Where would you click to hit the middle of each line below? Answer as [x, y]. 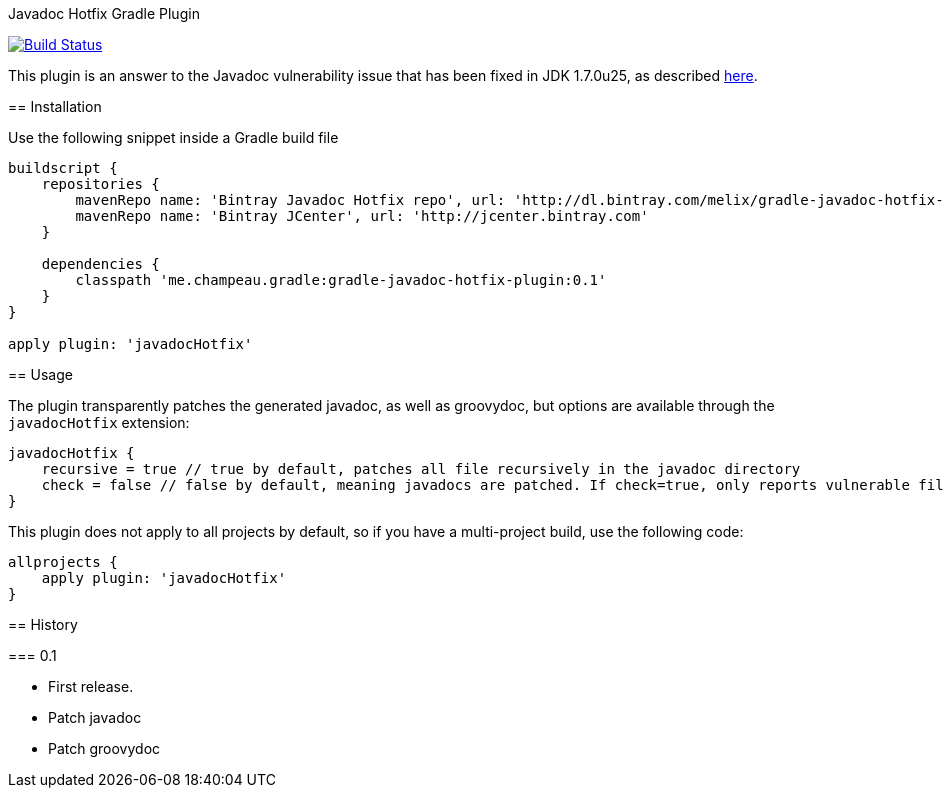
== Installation [55, 106]
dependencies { [100, 264]
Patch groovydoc [104, 748]
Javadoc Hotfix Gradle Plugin [104, 13]
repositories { [100, 184]
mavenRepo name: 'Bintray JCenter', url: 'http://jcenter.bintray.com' [362, 216]
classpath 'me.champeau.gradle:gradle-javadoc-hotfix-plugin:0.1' [341, 280]
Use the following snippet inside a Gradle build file [173, 137]
